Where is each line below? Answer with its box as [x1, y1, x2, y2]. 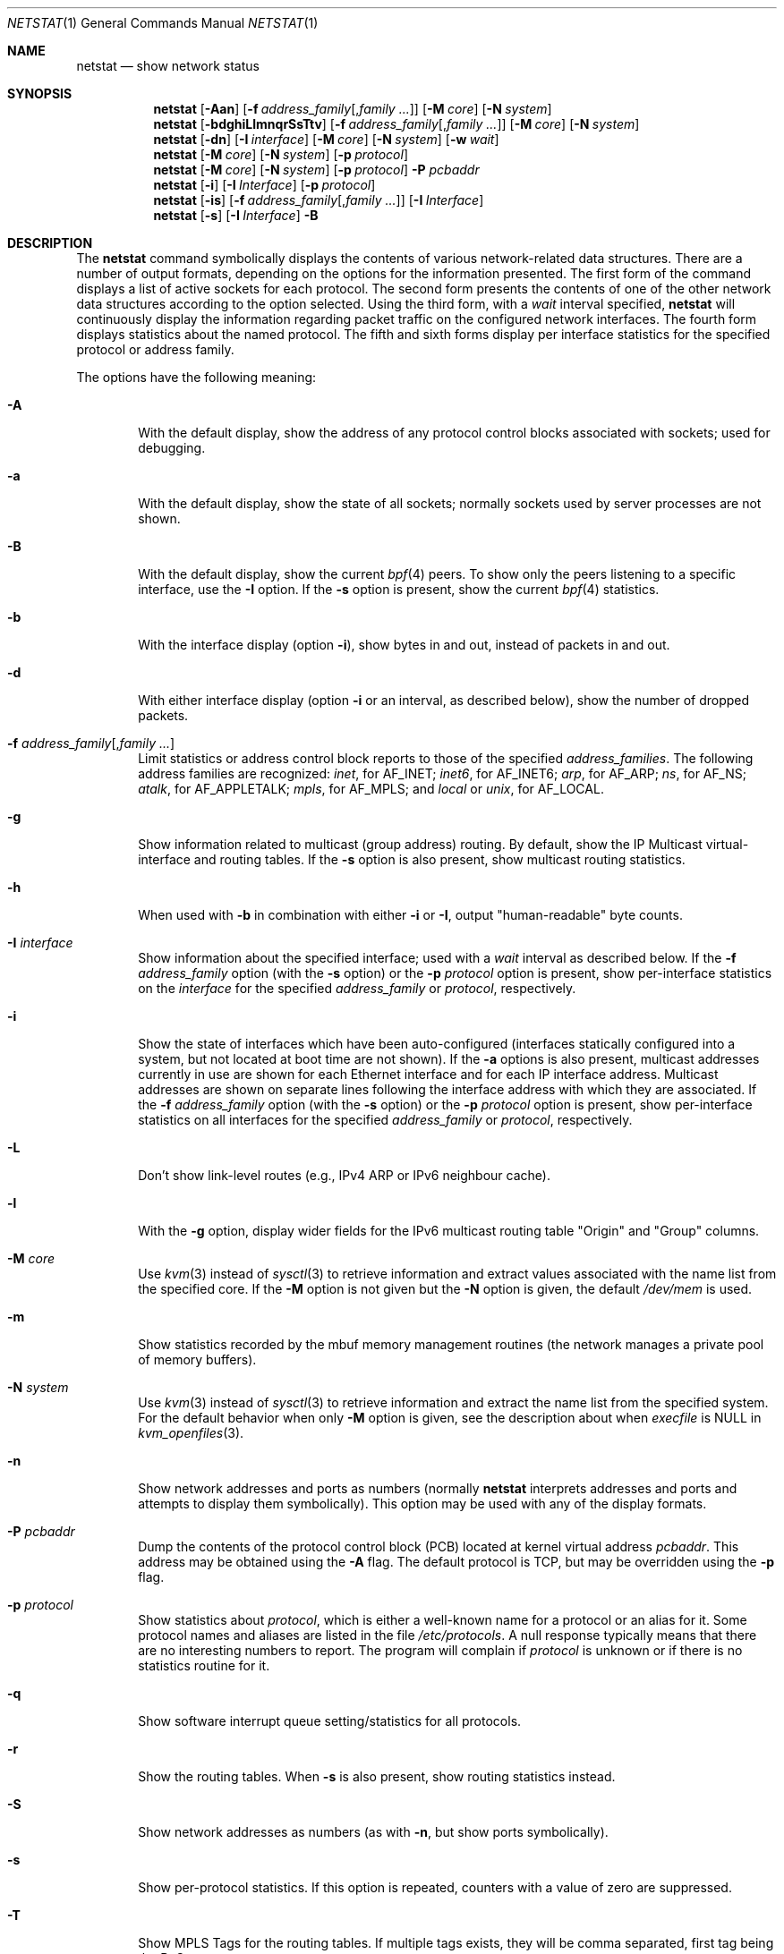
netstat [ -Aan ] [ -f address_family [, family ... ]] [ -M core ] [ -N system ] [153, 101, 552, 116]
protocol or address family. [76, 342, 234, 357]
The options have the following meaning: [76, 370, 317, 385]
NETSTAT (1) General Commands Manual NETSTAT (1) [7, 15, 319, 30]
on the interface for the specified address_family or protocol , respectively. [138, 981, 576, 996]
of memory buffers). [138, 1352, 257, 1367]
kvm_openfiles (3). [138, 1425, 244, 1440]
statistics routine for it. [138, 1658, 270, 1673]
